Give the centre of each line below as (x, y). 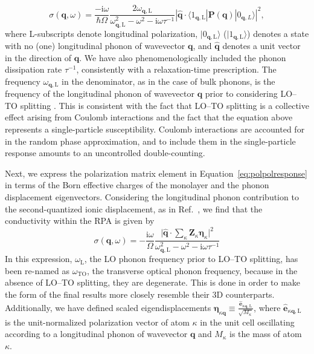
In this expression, (39, 259)
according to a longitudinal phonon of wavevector (96, 334)
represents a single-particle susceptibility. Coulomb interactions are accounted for (155, 129)
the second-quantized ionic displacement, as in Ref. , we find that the (134, 208)
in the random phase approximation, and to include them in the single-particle (150, 141)
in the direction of (38, 57)
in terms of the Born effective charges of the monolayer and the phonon (137, 185)
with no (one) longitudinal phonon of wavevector (95, 46)
